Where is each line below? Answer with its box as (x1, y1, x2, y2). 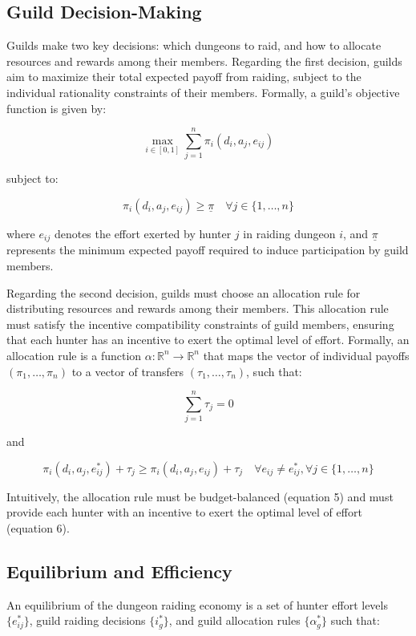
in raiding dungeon (243, 225, 336, 241)
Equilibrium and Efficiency (6, 558, 232, 583)
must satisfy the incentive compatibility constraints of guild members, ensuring (6, 315, 394, 332)
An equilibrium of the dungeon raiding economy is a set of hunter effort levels (6, 596, 388, 613)
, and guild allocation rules (168, 612, 301, 629)
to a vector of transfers (71, 363, 184, 379)
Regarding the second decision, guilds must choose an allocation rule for (6, 284, 361, 301)
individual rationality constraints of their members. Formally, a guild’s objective (6, 83, 400, 100)
